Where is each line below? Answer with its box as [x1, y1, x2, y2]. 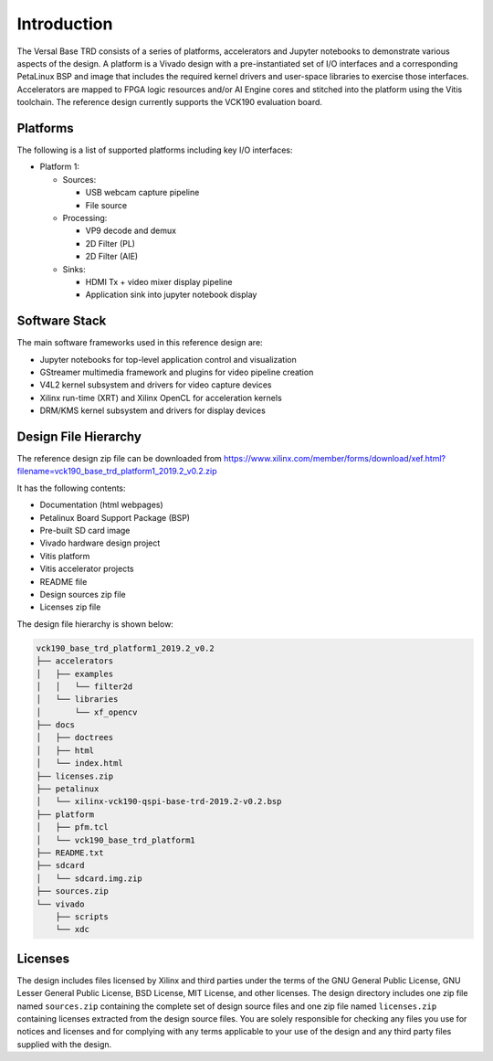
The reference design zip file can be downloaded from [16, 453, 223, 464]
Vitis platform [39, 550, 90, 561]
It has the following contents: [16, 483, 127, 493]
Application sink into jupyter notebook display [85, 289, 257, 301]
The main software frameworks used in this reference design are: [16, 337, 264, 348]
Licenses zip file [39, 601, 101, 612]
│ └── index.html [36, 759, 123, 769]
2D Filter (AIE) [85, 251, 139, 262]
